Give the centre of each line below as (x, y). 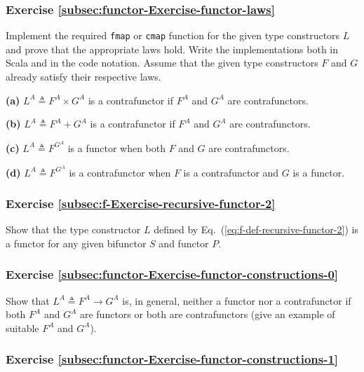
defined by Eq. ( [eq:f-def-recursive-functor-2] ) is (256, 229)
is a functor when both (117, 147)
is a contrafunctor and (231, 172)
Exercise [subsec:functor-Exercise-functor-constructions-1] (172, 359)
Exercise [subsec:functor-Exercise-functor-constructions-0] (172, 274)
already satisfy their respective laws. (83, 77)
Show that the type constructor (73, 229)
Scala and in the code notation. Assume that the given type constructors (162, 63)
